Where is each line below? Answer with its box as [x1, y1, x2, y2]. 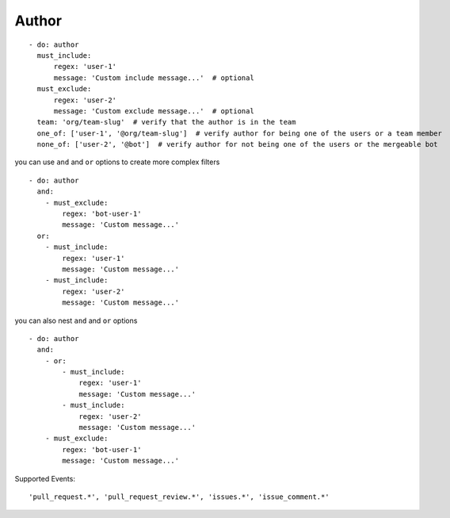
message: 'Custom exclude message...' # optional [53, 106, 255, 115]
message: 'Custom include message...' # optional [53, 73, 255, 82]
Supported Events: [14, 474, 75, 483]
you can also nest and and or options [14, 316, 138, 325]
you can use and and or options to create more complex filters [14, 157, 220, 167]
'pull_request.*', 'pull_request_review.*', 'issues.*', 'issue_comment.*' [29, 493, 330, 501]
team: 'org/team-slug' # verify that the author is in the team [36, 117, 296, 127]
